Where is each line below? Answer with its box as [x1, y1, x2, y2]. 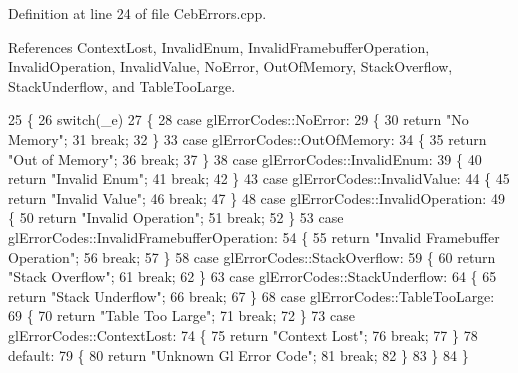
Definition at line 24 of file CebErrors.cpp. [8, 3, 267, 23]
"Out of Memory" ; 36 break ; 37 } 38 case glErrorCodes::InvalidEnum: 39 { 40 [8, 148, 482, 169]
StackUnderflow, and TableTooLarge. [8, 75, 236, 96]
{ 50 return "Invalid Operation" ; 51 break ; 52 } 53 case [8, 207, 344, 228]
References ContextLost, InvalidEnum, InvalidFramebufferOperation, [8, 36, 430, 57]
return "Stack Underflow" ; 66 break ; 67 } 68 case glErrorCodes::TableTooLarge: [8, 285, 495, 306]
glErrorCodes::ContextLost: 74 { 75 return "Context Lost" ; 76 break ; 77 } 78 [8, 324, 478, 345]
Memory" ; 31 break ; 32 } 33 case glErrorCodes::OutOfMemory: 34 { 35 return [8, 128, 487, 149]
